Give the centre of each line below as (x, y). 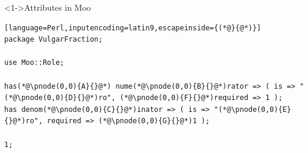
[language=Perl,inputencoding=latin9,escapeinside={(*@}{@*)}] (133, 28)
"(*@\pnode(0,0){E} (252, 109)
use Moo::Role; (34, 63)
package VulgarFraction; (54, 40)
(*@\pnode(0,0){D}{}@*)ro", (60, 98)
